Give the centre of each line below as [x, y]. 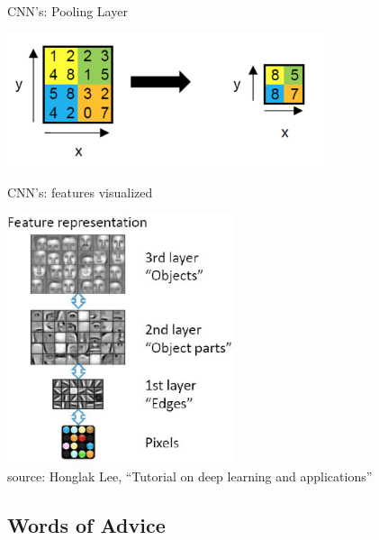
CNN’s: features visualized [80, 192]
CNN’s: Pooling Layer [68, 11]
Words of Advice [86, 524]
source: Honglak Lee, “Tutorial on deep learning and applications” [190, 476]
